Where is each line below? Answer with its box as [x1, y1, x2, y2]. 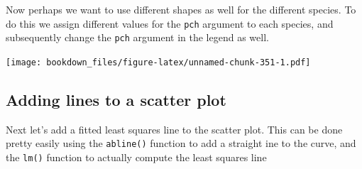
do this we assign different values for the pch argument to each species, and [6, 16, 334, 31]
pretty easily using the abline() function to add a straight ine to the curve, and [6, 136, 356, 151]
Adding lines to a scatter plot [6, 88, 226, 110]
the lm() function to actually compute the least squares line [6, 150, 267, 165]
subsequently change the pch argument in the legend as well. [6, 30, 269, 45]
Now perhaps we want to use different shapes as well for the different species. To [6, 2, 356, 16]
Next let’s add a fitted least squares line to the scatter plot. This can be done [6, 121, 343, 136]
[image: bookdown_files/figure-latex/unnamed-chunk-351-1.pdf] [6, 57, 311, 67]
